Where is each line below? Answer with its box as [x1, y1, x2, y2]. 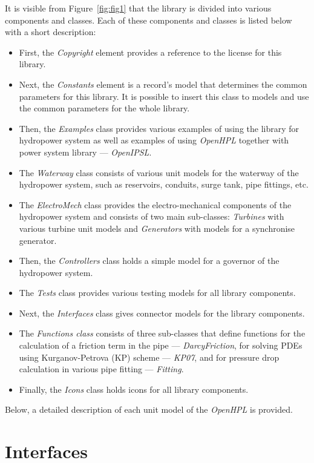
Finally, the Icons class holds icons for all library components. [19, 383, 249, 395]
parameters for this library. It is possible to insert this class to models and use [19, 90, 309, 102]
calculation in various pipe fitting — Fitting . [19, 363, 184, 375]
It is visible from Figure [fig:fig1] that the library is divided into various [5, 2, 272, 14]
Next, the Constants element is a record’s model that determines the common [19, 77, 307, 90]
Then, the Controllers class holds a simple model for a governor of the [19, 254, 280, 267]
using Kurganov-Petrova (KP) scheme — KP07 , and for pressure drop [19, 350, 280, 363]
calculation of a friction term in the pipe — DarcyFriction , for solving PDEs [19, 339, 303, 352]
